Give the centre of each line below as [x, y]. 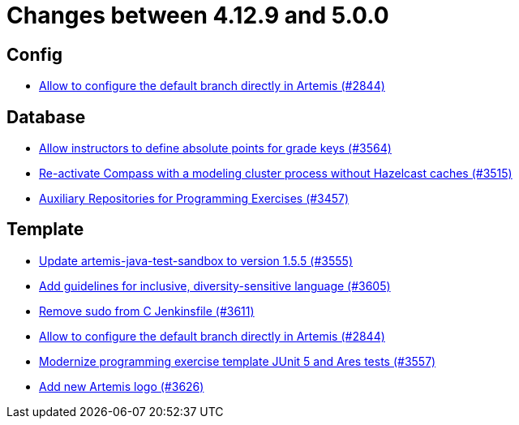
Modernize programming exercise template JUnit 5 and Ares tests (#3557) [238, 361]
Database [46, 117]
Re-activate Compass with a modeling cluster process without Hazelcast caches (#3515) [276, 174]
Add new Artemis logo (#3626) [122, 386]
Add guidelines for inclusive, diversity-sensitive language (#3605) [215, 285]
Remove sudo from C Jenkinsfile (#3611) [147, 311]
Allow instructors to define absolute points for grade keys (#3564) [215, 148]
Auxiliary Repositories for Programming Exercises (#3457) [194, 199]
